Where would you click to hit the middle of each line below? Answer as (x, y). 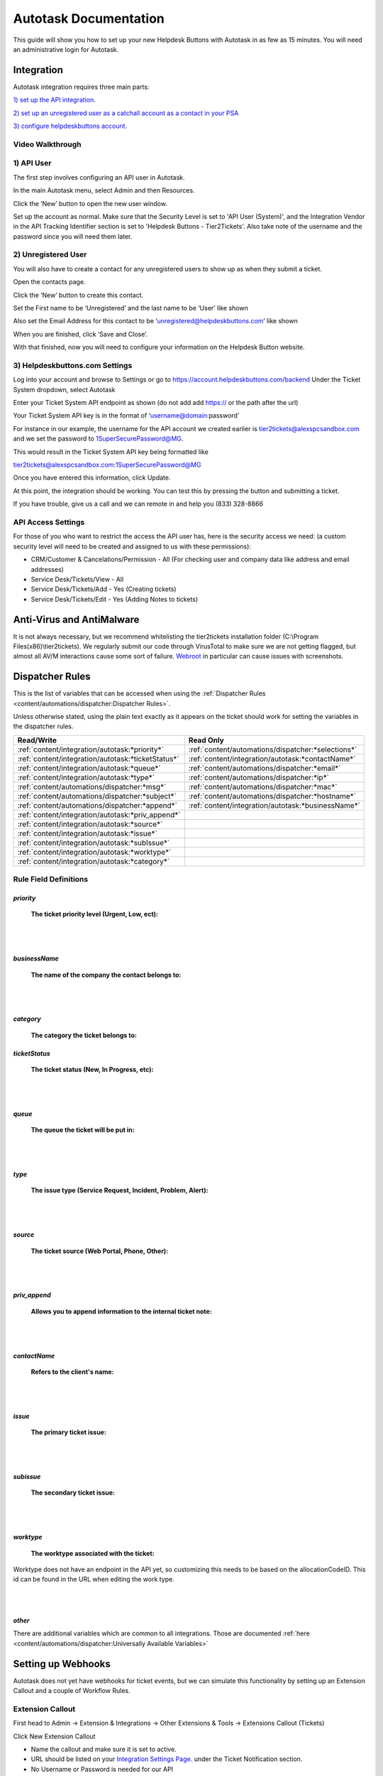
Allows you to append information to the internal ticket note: (121, 1311)
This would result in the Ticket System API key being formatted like (111, 452)
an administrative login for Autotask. (66, 49)
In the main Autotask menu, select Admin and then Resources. (104, 190)
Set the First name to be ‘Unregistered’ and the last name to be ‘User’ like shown (131, 308)
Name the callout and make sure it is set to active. (104, 1749)
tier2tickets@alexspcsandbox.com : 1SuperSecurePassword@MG (107, 465)
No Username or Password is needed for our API (102, 1769)
